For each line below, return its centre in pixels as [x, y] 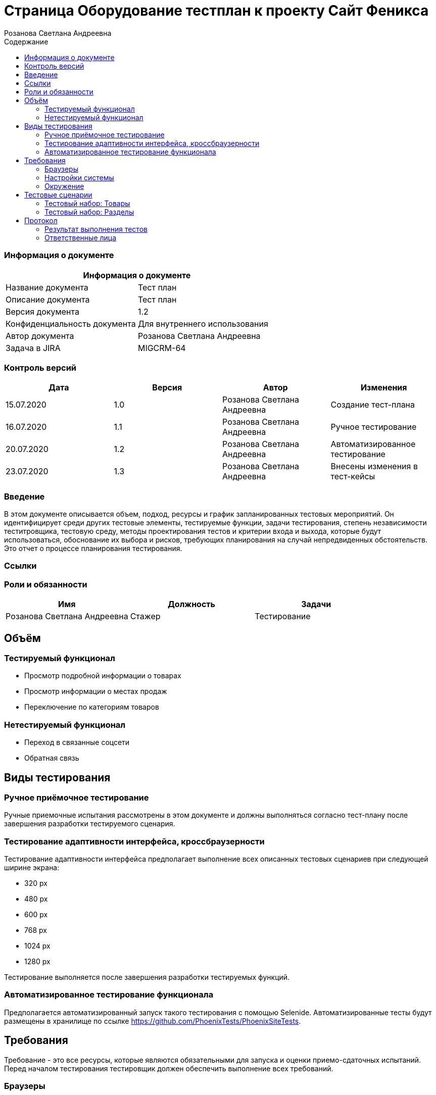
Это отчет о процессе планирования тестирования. [93, 548]
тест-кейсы [353, 477]
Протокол [41, 220]
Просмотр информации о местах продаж [96, 691]
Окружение [64, 186]
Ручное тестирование [374, 427]
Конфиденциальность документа [71, 323]
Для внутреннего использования [203, 323]
